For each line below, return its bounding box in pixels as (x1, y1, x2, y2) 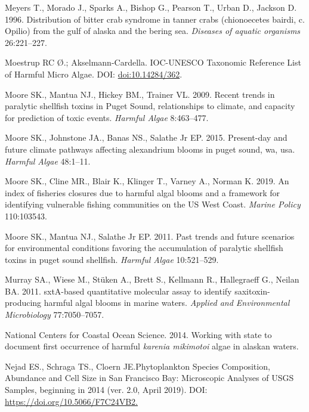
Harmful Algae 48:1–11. (5, 154, 91, 167)
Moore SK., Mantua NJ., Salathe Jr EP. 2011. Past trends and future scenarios (5, 230, 295, 242)
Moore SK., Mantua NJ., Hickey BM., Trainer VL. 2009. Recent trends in (5, 88, 275, 100)
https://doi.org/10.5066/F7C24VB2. (5, 395, 138, 407)
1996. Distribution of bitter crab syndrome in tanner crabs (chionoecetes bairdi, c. (5, 13, 305, 25)
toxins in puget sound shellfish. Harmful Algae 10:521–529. (5, 253, 219, 265)
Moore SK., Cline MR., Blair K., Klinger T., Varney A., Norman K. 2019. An (5, 175, 289, 187)
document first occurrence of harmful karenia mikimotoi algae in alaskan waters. (5, 340, 299, 352)
